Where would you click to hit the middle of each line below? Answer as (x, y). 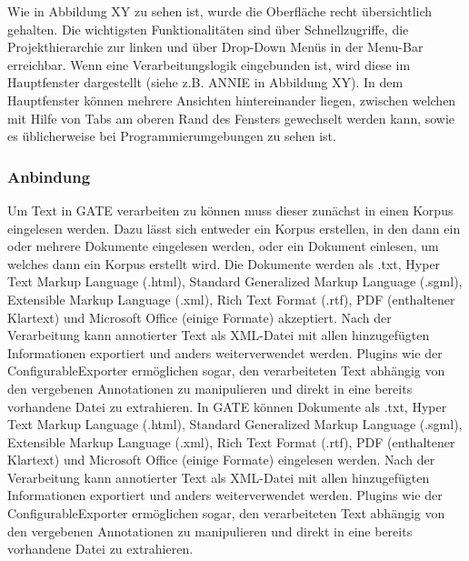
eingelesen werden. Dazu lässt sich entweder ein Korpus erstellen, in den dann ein (234, 228)
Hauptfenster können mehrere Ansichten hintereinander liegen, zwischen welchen (232, 100)
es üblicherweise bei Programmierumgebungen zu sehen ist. (172, 136)
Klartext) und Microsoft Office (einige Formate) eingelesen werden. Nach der (221, 460)
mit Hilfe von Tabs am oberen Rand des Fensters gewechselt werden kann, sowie (231, 118)
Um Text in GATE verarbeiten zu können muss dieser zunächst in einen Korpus (230, 210)
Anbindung (49, 176)
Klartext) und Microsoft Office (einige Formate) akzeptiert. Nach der (200, 317)
